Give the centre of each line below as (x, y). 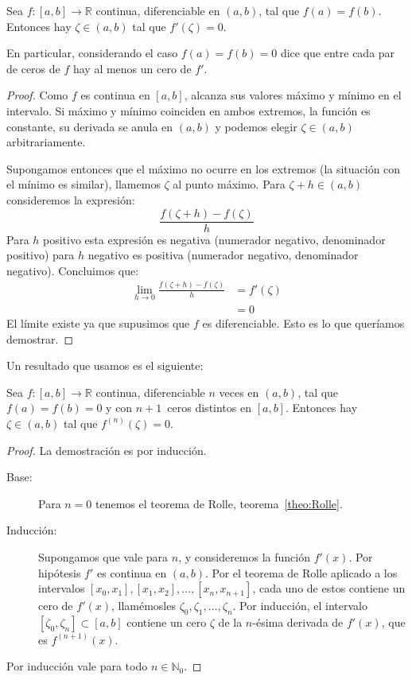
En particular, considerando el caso (92, 53)
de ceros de (33, 68)
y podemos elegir (256, 126)
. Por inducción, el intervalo (300, 606)
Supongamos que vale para (103, 556)
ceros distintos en (209, 408)
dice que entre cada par (338, 53)
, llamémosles (143, 606)
